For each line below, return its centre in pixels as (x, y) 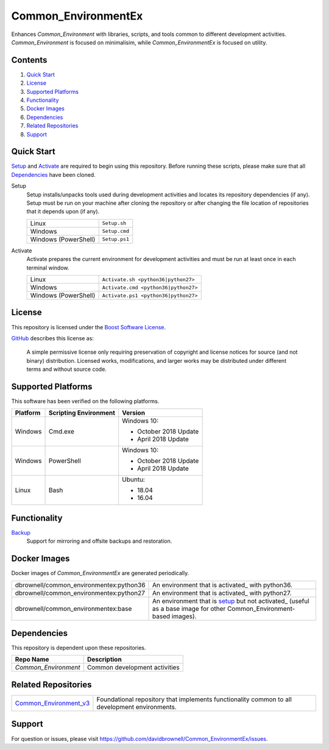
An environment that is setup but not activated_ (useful (231, 601)
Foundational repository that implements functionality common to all (194, 699)
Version (134, 413)
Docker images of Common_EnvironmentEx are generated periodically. (100, 573)
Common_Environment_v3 (52, 703)
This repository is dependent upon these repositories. (79, 648)
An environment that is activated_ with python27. (222, 593)
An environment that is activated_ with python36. (222, 585)
